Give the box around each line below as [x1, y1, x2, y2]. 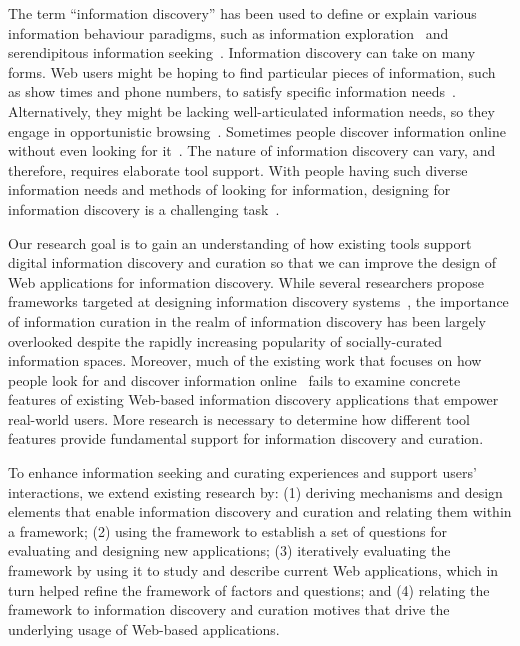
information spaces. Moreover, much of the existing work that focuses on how [8, 350, 482, 371]
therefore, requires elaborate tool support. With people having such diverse [8, 159, 468, 180]
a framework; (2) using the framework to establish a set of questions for [8, 520, 447, 541]
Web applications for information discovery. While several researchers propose [8, 271, 485, 292]
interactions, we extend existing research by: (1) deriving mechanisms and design [8, 481, 503, 502]
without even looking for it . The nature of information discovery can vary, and [8, 140, 496, 161]
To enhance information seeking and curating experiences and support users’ [8, 462, 477, 483]
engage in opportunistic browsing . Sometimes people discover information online [8, 120, 506, 141]
